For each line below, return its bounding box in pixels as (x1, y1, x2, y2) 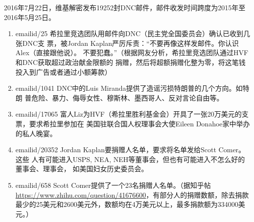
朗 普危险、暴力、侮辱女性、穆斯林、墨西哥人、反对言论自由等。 (15, 92, 224, 102)
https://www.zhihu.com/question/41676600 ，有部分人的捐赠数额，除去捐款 (15, 189, 249, 200)
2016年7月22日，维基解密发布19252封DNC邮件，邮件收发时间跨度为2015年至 (4, 2, 246, 12)
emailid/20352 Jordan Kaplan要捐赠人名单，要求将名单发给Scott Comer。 (15, 144, 246, 155)
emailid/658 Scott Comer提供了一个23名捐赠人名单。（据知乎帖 (15, 180, 211, 190)
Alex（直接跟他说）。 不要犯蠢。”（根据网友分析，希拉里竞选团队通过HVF (15, 47, 249, 58)
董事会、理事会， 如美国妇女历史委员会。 (15, 163, 148, 174)
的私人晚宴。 (15, 128, 57, 138)
